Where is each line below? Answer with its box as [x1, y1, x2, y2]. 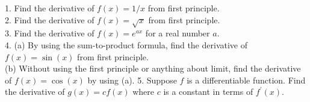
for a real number [145, 27, 210, 39]
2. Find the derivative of [5, 13, 95, 26]
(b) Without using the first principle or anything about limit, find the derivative [5, 62, 301, 75]
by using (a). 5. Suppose [87, 73, 177, 86]
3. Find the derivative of [5, 27, 95, 39]
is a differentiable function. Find [187, 73, 306, 86]
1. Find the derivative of [5, 2, 95, 14]
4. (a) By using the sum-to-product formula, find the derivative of [5, 38, 247, 51]
